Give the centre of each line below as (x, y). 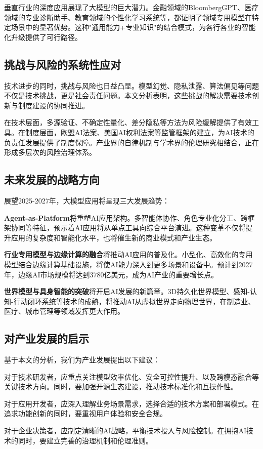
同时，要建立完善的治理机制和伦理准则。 (85, 440)
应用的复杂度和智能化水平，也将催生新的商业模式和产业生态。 (114, 237)
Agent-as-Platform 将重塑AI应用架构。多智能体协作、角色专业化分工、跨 (126, 217)
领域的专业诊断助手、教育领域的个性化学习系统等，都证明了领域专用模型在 (128, 17)
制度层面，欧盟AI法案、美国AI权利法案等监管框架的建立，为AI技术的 (140, 132)
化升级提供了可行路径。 (43, 37)
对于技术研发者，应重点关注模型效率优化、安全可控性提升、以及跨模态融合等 (131, 376)
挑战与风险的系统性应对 (62, 64)
